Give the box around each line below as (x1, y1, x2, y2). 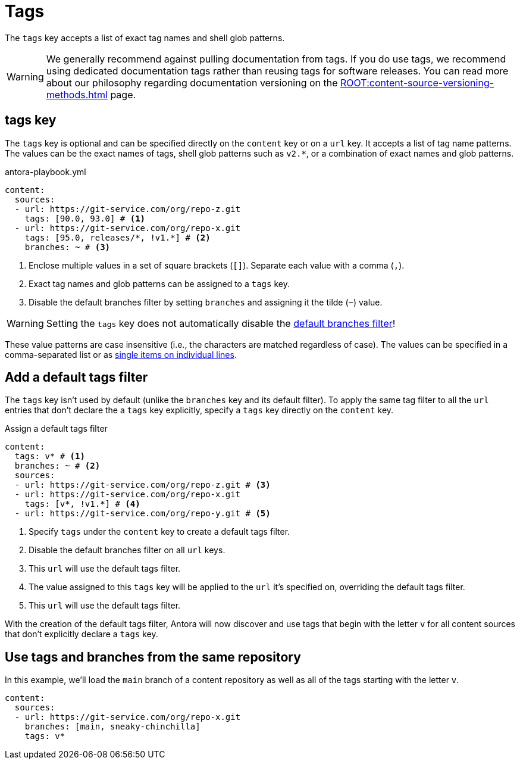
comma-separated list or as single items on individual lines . (5, 349, 237, 360)
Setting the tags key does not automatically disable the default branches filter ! (46, 317, 396, 329)
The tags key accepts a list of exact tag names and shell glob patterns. (5, 32, 285, 43)
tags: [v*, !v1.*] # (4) (24, 499, 140, 509)
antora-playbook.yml (5, 166, 86, 177)
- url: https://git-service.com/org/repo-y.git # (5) (14, 509, 271, 519)
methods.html (46, 88, 108, 101)
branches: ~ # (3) (24, 242, 111, 252)
